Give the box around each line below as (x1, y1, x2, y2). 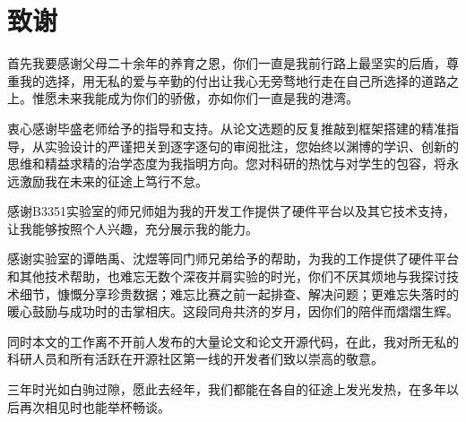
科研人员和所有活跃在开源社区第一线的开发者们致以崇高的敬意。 (7, 349, 384, 368)
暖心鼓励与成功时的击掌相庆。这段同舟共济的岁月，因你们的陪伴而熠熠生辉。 (7, 302, 459, 321)
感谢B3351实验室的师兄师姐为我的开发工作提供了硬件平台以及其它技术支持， (7, 202, 455, 220)
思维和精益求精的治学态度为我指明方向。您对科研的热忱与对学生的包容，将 (7, 154, 446, 173)
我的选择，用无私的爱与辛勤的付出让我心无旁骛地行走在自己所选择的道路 (19, 71, 446, 90)
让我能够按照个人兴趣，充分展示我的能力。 (7, 219, 258, 237)
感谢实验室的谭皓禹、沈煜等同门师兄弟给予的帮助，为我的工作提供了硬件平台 (7, 249, 459, 268)
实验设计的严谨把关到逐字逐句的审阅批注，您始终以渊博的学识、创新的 (44, 136, 459, 155)
